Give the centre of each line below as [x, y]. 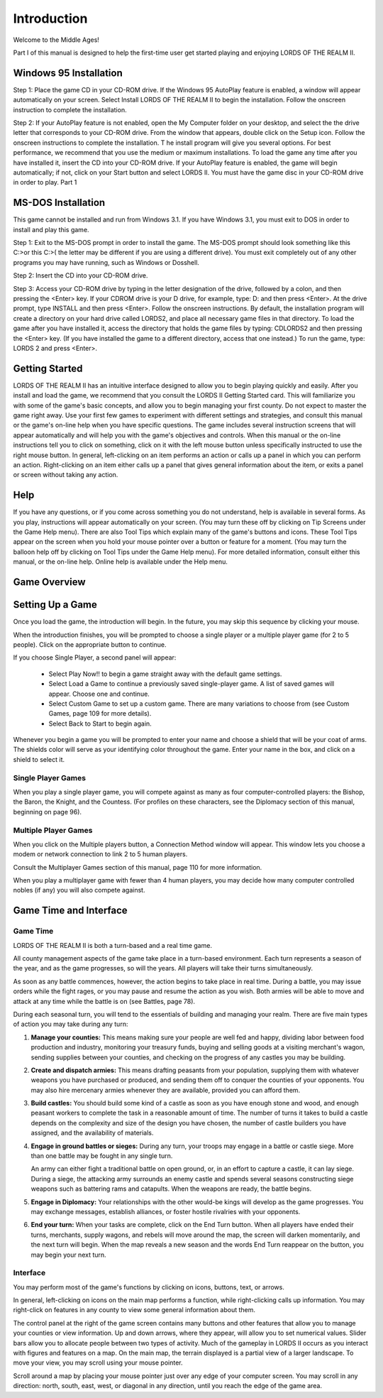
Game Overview [49, 582]
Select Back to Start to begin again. [100, 723]
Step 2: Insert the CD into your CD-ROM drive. [81, 275]
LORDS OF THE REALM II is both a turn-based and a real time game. [113, 945]
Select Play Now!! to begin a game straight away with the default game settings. [165, 674]
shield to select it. [39, 759]
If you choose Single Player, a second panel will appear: [95, 657]
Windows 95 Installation [68, 73]
